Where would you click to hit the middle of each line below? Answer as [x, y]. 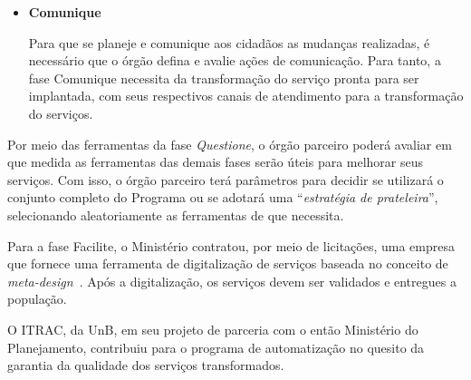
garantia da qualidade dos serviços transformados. [146, 365]
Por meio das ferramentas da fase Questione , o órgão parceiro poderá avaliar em [230, 144]
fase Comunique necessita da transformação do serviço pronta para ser [224, 78]
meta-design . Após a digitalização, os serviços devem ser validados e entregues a [232, 281]
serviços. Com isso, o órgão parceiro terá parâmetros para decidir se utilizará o [226, 179]
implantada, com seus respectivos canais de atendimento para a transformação [246, 96]
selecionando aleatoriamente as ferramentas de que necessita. [176, 214]
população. [37, 299]
